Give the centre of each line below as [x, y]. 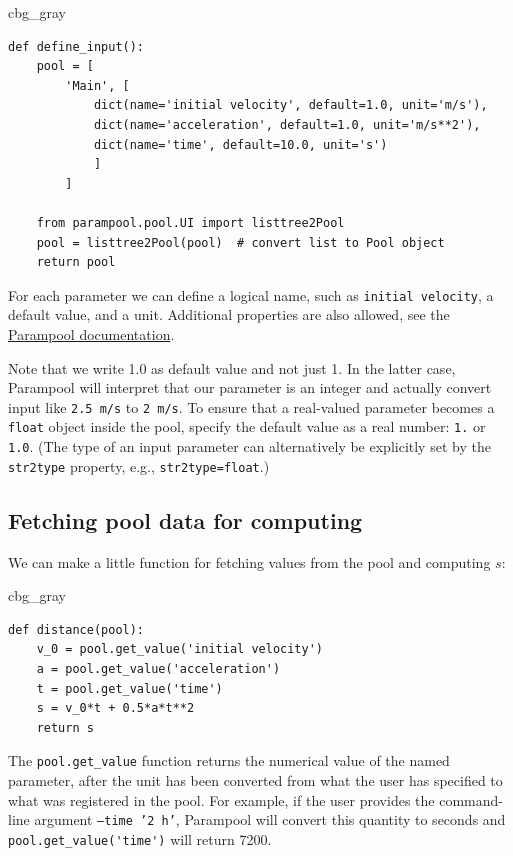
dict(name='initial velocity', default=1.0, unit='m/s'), [290, 105]
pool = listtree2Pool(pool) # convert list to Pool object [240, 242]
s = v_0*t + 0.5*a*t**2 [115, 708]
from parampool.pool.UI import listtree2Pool [190, 222]
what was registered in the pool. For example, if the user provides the [221, 799]
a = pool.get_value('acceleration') [158, 668]
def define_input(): [76, 46]
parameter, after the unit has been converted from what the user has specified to [255, 779]
